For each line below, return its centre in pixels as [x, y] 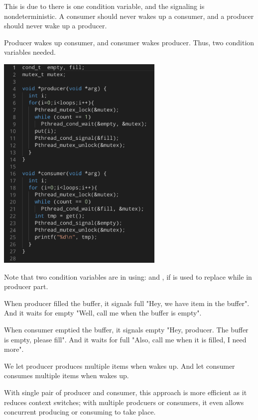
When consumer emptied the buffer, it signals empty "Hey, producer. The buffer [126, 329]
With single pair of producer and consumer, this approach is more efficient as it [126, 392]
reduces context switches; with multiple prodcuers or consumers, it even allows [124, 402]
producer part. [26, 286]
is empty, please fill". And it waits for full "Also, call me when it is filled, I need [125, 339]
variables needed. [30, 52]
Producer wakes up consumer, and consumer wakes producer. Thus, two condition [129, 42]
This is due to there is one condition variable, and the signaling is [104, 6]
